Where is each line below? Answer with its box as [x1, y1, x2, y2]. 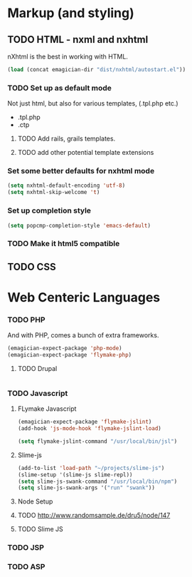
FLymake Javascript [17, 404, 77, 413]
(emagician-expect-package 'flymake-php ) [7, 352, 132, 359]
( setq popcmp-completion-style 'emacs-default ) [7, 222, 151, 229]
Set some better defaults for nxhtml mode [7, 166, 155, 176]
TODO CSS [7, 260, 56, 272]
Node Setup [17, 497, 53, 506]
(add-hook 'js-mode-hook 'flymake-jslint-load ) [17, 425, 161, 432]
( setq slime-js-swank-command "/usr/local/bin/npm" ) [17, 478, 178, 485]
